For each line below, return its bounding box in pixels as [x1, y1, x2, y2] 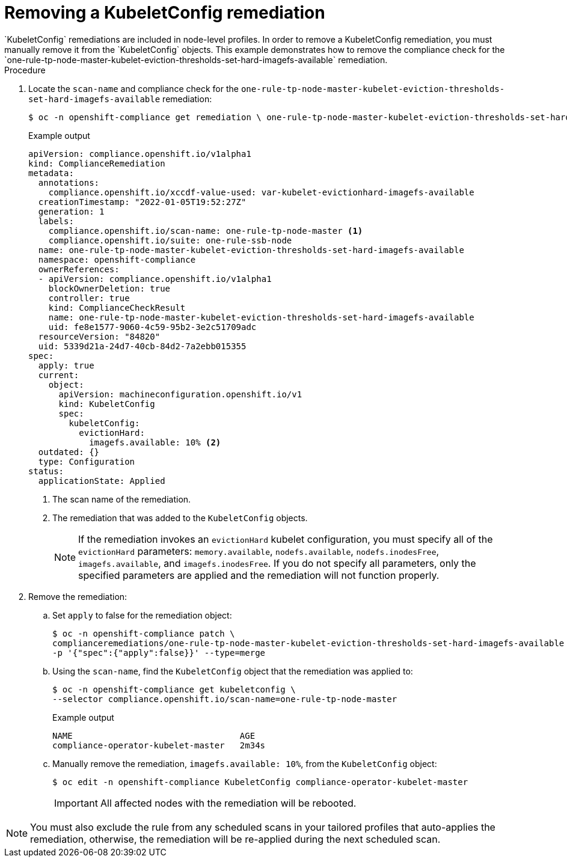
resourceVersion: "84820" [38, 331, 161, 341]
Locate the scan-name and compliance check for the [28, 83, 239, 94]
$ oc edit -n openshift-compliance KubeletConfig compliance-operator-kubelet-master [52, 777, 468, 787]
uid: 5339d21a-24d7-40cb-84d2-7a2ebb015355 [38, 341, 247, 351]
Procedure [4, 64, 46, 75]
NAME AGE [52, 730, 256, 741]
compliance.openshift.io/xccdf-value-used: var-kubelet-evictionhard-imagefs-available [48, 187, 474, 197]
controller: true [48, 293, 130, 303]
